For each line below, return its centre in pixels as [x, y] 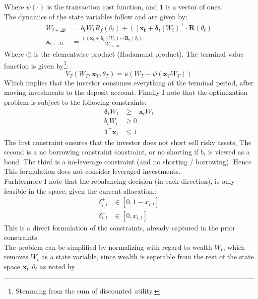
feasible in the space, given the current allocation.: [80, 190]
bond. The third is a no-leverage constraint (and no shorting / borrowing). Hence [128, 161]
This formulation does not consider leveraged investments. [92, 171]
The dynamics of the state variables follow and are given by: [96, 16]
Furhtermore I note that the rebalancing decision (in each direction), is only [119, 181]
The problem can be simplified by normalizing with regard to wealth [108, 247]
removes [16, 257]
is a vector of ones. [194, 6]
